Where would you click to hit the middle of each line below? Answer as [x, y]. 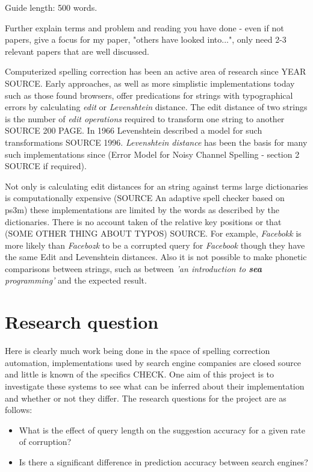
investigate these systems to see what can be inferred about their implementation [155, 386]
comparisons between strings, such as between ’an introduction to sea [133, 268]
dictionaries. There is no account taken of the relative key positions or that [143, 221]
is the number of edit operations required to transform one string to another [145, 118]
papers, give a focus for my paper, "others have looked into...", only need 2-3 [146, 39]
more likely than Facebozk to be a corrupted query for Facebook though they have [155, 245]
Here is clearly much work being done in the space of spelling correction [138, 351]
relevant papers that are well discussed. [77, 51]
